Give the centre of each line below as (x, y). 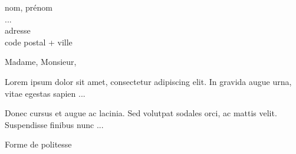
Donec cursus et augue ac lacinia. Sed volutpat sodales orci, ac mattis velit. (141, 113)
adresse (18, 30)
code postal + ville (39, 42)
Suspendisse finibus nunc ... (54, 124)
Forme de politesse (38, 144)
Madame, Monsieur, (41, 62)
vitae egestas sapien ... (45, 93)
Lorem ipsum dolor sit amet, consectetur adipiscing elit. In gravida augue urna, (148, 81)
